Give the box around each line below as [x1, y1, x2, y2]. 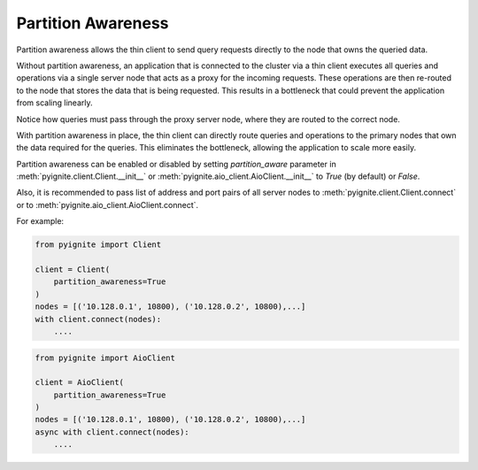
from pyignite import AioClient [35, 352, 176, 363]
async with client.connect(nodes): [35, 427, 189, 437]
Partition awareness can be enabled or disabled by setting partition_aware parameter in [16, 158, 336, 169]
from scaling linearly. [16, 97, 93, 108]
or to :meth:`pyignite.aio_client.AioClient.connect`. [16, 199, 199, 210]
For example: [16, 216, 65, 227]
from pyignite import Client [35, 240, 162, 250]
